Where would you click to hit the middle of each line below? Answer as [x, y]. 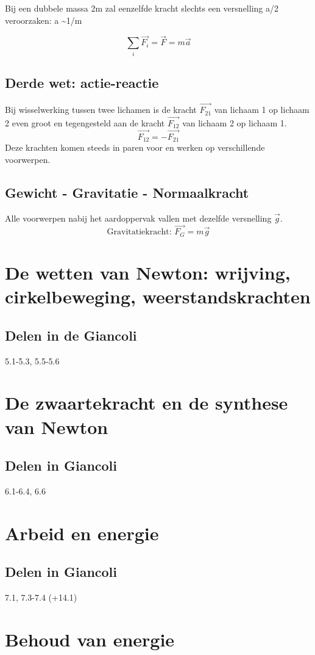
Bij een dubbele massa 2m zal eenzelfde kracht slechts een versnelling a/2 [142, 8]
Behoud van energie [90, 639]
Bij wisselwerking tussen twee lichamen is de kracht [101, 110]
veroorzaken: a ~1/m [44, 20]
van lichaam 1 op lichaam [262, 110]
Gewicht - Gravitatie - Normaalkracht [127, 192]
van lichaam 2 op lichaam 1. [235, 122]
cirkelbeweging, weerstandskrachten [158, 296]
